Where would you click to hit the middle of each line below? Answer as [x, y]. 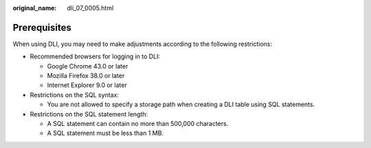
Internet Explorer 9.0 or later [87, 85]
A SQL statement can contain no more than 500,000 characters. [138, 124]
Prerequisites [42, 27]
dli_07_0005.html [90, 8]
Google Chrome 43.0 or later [88, 66]
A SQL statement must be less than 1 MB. [105, 133]
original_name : [35, 8]
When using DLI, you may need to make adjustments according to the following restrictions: [143, 44]
